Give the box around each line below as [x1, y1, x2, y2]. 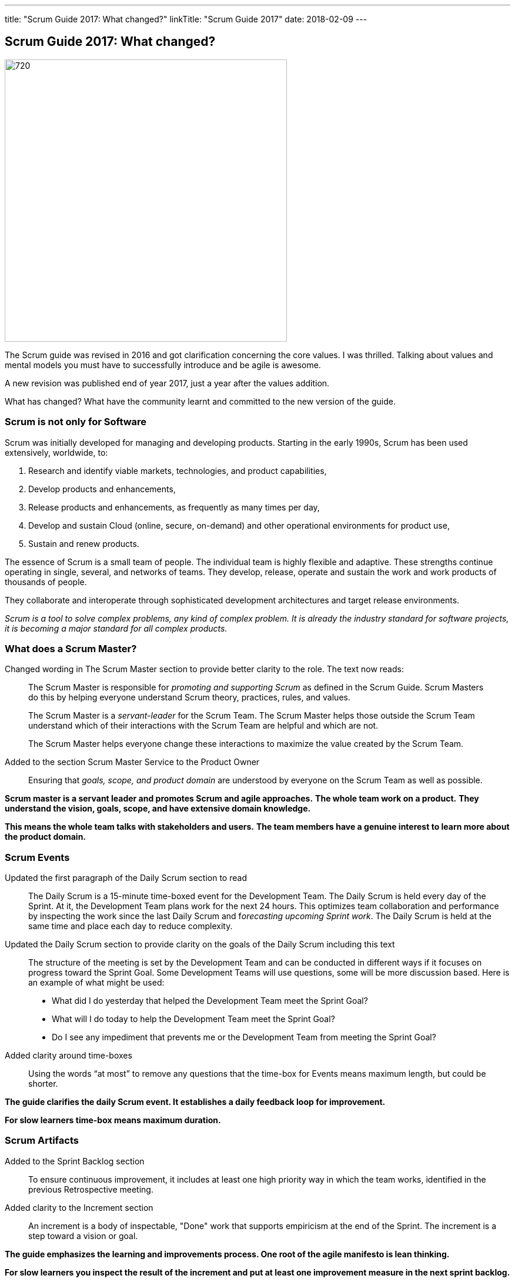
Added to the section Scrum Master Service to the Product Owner [5, 757, 260, 767]
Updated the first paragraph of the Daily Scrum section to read [5, 873, 247, 883]
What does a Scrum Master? [5, 642, 137, 655]
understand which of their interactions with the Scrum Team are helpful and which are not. [28, 720, 379, 731]
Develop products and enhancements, [28, 483, 176, 494]
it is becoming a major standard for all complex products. [5, 623, 228, 633]
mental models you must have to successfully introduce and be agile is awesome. [5, 359, 321, 370]
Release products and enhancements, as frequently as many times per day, [28, 502, 320, 512]
